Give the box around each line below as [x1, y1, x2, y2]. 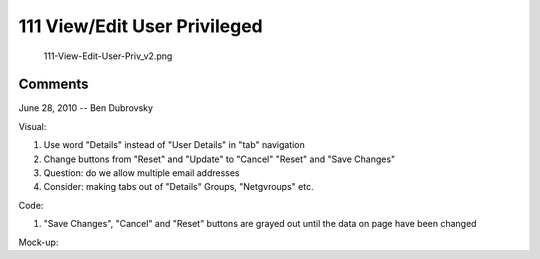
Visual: [18, 120, 47, 132]
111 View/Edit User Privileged [18, 15, 264, 37]
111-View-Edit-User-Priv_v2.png [43, 50, 173, 62]
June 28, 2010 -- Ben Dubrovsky [18, 102, 154, 114]
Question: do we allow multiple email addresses [43, 167, 240, 179]
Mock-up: [18, 236, 59, 248]
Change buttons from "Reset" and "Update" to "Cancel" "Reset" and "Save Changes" [43, 153, 396, 165]
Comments [18, 76, 89, 93]
